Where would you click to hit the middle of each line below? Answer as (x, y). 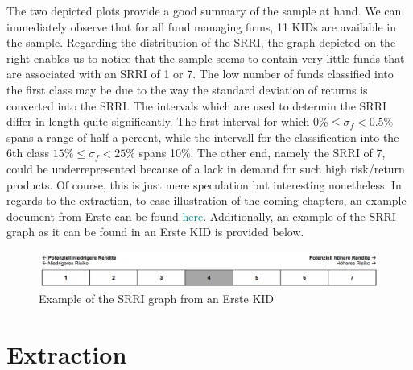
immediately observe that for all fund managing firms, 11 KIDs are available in (201, 26)
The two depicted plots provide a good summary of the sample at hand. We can (204, 10)
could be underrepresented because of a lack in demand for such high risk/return (206, 168)
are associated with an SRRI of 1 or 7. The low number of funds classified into (200, 74)
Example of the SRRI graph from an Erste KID (157, 298)
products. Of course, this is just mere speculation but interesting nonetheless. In (204, 184)
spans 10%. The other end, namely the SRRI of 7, (262, 153)
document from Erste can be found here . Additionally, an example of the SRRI (201, 216)
